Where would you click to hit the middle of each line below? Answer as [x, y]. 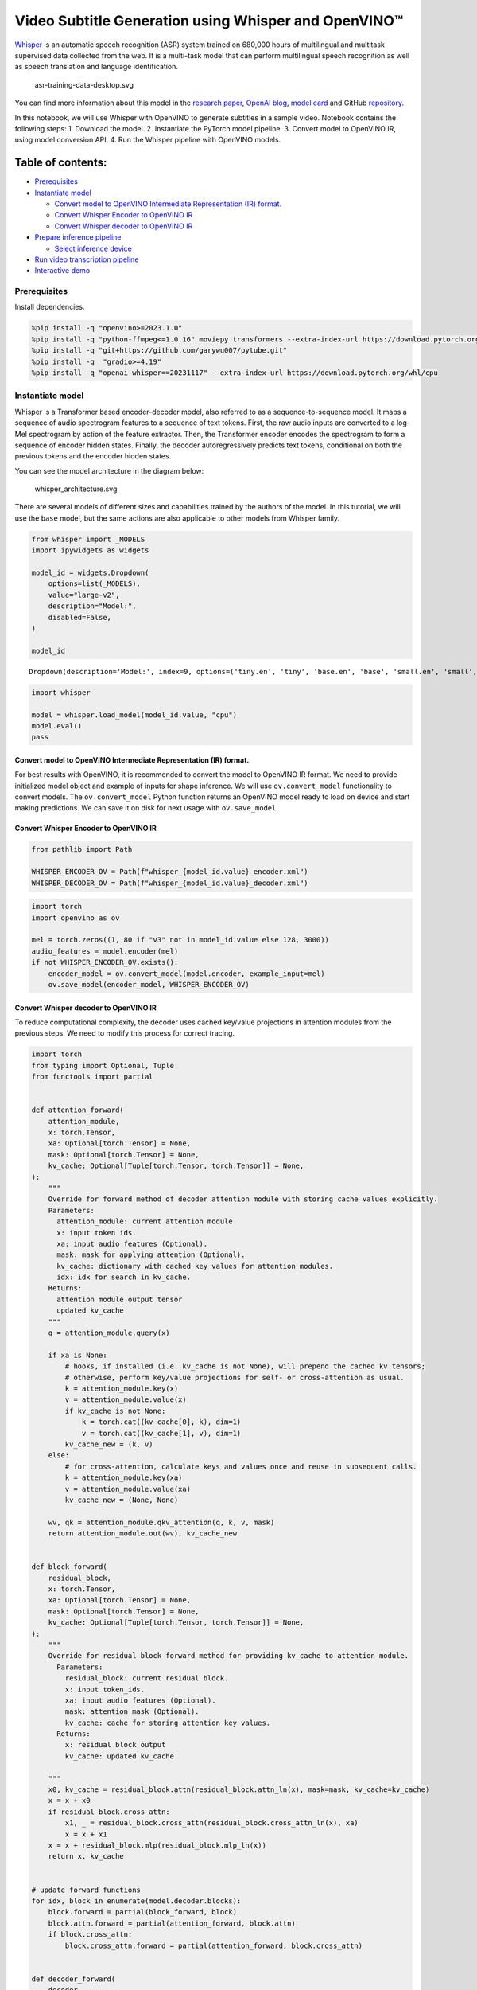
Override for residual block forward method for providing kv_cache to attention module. [229, 1656]
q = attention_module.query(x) [109, 1333]
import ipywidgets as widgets [90, 550]
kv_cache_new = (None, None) [122, 1500]
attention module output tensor [120, 1299]
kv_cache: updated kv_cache [120, 1756]
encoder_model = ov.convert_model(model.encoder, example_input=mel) [186, 974]
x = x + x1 [86, 1834]
